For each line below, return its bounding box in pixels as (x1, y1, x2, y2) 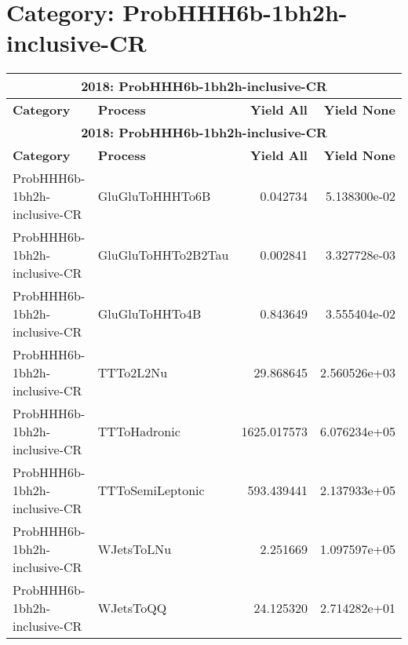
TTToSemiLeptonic (97, 481, 205, 500)
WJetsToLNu (97, 540, 172, 559)
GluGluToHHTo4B (97, 304, 202, 323)
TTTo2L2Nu (97, 363, 168, 382)
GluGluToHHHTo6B (97, 187, 211, 206)
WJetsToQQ (97, 599, 167, 618)
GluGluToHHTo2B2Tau (97, 246, 229, 264)
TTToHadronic (97, 422, 180, 441)
